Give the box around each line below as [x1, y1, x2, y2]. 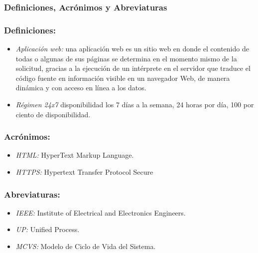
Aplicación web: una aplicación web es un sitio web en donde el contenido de [15, 43, 249, 54]
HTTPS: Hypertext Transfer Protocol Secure [15, 167, 153, 177]
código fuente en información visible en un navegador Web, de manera [15, 72, 230, 83]
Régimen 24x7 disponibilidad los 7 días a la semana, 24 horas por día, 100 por [15, 99, 254, 110]
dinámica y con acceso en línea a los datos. [15, 82, 146, 93]
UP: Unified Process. [15, 224, 80, 235]
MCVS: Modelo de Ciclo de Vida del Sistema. [15, 241, 156, 252]
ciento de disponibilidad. [15, 109, 91, 119]
